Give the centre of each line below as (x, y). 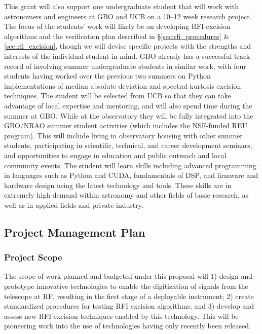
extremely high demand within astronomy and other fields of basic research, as (126, 195)
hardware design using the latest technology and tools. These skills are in (118, 185)
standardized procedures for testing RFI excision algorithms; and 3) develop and (129, 306)
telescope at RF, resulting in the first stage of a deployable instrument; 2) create (129, 296)
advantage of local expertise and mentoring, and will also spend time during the (128, 105)
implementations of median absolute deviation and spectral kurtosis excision (123, 85)
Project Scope (33, 257)
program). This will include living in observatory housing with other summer (123, 135)
